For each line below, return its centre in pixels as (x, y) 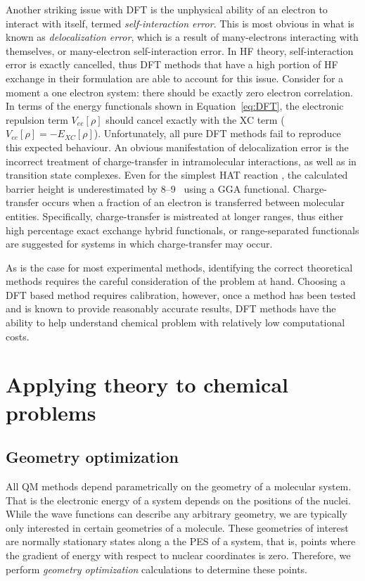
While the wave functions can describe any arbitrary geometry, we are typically (177, 514)
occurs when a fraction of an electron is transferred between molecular (193, 202)
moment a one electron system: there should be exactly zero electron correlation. (179, 92)
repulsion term (37, 119)
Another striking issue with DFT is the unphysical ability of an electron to (167, 9)
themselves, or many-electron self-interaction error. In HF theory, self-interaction (180, 50)
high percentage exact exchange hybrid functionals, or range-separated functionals (182, 230)
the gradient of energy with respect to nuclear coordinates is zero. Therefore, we (178, 555)
